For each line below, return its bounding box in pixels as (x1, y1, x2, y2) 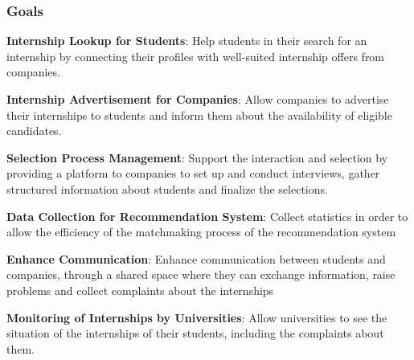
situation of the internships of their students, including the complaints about (6, 325, 384, 342)
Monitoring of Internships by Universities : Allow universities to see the (6, 309, 387, 325)
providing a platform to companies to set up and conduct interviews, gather (6, 165, 380, 182)
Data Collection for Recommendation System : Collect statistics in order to (6, 207, 408, 224)
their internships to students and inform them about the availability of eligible (6, 106, 392, 123)
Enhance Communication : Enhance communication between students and (6, 250, 386, 267)
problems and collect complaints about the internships (6, 281, 274, 298)
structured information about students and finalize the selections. (6, 180, 328, 197)
